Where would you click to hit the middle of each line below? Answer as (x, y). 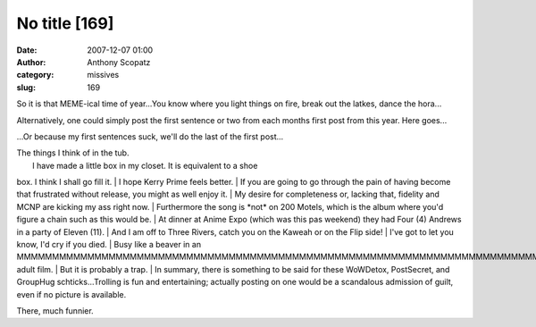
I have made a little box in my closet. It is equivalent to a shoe (145, 165)
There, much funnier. (55, 310)
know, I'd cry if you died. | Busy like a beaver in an (109, 245)
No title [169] (65, 23)
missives (103, 75)
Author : (31, 62)
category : (35, 75)
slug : (26, 87)
